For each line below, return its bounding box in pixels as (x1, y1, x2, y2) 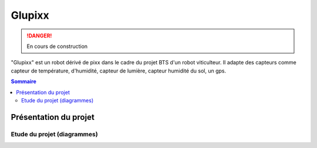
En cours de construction (26, 43, 88, 50)
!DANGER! (26, 32, 52, 39)
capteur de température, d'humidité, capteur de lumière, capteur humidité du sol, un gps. (11, 67, 226, 74)
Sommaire (11, 78, 36, 85)
